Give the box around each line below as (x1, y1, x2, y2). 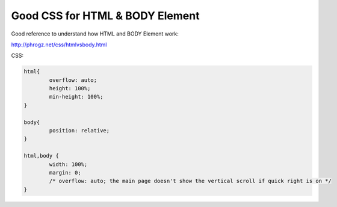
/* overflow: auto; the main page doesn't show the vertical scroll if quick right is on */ (49, 178, 332, 185)
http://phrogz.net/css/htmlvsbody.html (11, 41, 107, 48)
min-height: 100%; (49, 93, 104, 100)
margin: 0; (49, 169, 81, 176)
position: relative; (49, 127, 110, 134)
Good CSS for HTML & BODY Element (11, 9, 200, 22)
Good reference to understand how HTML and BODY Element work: (11, 30, 179, 37)
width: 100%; (49, 161, 88, 168)
